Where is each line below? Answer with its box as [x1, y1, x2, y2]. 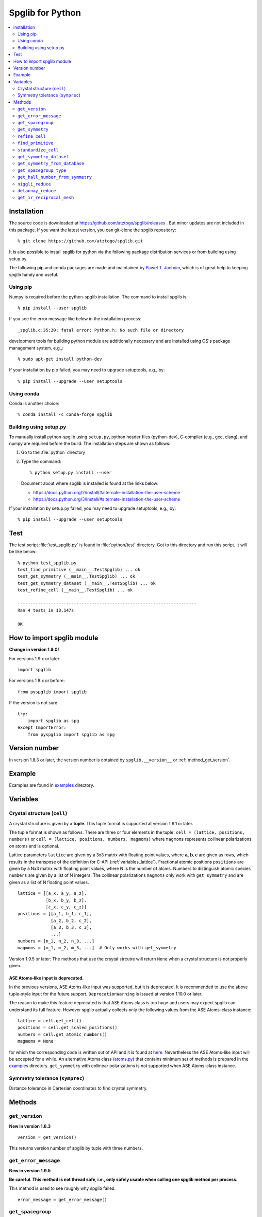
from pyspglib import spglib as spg [27, 732, 115, 737]
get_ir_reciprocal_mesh [17, 195, 74, 201]
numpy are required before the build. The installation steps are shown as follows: [9, 441, 171, 446]
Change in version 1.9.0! [9, 646, 59, 652]
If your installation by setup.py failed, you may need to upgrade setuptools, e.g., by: [9, 505, 176, 511]
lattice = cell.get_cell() [17, 1018, 82, 1023]
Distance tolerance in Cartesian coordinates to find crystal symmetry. [9, 1086, 148, 1091]
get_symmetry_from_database [17, 161, 84, 166]
